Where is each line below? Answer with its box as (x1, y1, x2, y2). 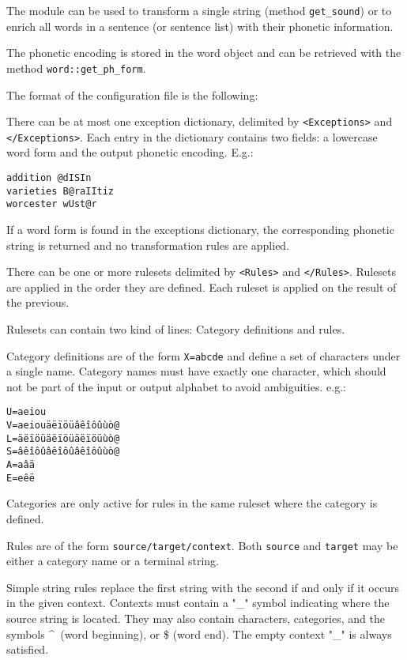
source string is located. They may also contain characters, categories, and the (6, 610, 385, 626)
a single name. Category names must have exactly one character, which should (6, 363, 386, 379)
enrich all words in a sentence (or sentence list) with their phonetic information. (6, 17, 394, 34)
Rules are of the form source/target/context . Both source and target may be (6, 537, 398, 553)
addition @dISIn (6, 172, 92, 183)
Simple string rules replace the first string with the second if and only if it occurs (6, 579, 399, 595)
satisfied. (6, 641, 49, 658)
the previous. (6, 294, 70, 311)
